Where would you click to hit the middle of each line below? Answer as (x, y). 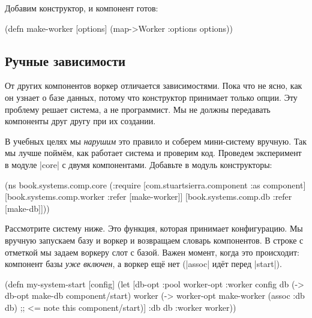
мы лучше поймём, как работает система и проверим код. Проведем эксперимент (153, 153)
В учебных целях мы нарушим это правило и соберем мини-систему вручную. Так (156, 141)
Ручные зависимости (65, 60)
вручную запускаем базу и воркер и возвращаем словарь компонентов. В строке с (154, 240)
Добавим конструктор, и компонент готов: (82, 8)
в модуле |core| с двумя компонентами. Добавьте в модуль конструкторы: (139, 164)
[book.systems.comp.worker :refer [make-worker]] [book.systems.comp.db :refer (148, 196)
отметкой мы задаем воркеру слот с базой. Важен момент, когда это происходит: (152, 252)
